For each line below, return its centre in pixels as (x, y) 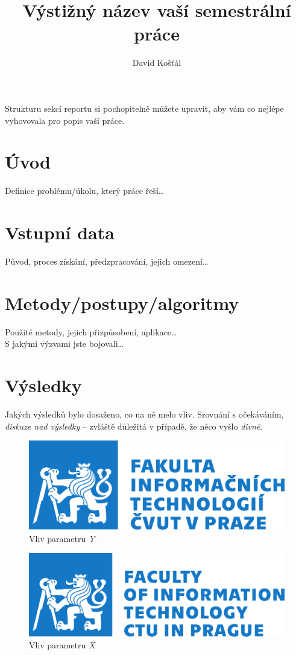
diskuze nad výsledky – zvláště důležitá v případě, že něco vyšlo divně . (134, 426)
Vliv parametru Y (62, 538)
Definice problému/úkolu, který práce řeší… (85, 191)
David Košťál (157, 63)
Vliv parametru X (62, 645)
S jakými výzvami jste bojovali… (64, 344)
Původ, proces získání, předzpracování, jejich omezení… (107, 261)
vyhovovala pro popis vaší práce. (65, 120)
